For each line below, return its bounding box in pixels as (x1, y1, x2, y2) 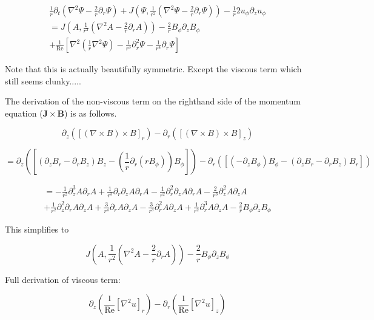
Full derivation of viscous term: (5, 273, 121, 285)
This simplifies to (5, 223, 69, 236)
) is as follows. (64, 106, 117, 119)
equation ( (5, 106, 43, 119)
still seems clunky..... (5, 74, 81, 87)
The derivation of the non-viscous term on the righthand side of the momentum (5, 95, 301, 107)
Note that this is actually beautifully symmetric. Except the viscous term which (5, 63, 302, 75)
